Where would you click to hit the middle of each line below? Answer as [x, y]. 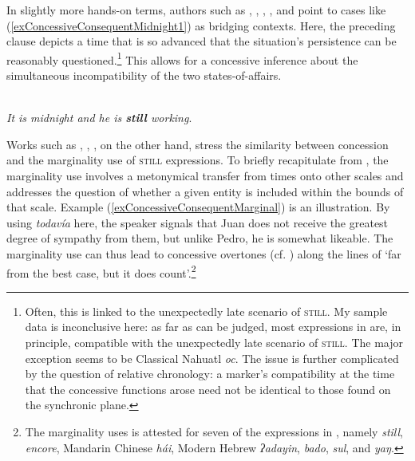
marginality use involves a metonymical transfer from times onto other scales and [205, 175]
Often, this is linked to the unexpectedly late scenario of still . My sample [206, 311]
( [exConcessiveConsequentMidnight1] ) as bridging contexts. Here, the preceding [201, 25]
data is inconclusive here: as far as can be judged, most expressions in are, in [213, 327]
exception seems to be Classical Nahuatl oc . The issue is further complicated [212, 358]
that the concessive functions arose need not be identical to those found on [208, 389]
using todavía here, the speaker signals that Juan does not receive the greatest [198, 222]
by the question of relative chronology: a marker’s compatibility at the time [210, 374]
